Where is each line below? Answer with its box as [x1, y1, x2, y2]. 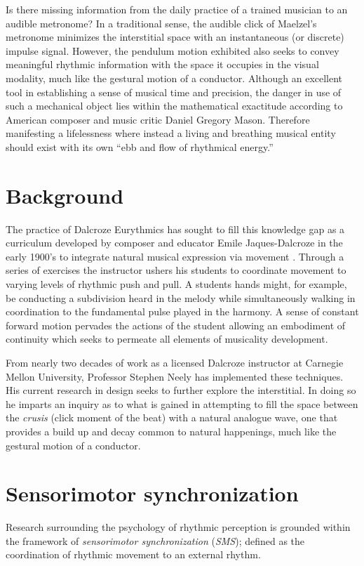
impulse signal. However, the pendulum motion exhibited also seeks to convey [6, 43, 339, 58]
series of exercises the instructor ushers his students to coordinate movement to [6, 263, 346, 277]
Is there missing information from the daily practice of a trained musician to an [6, 2, 348, 16]
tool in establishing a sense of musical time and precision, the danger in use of [6, 84, 342, 99]
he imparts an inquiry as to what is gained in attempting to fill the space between [6, 396, 358, 411]
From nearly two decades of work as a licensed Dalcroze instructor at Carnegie [6, 355, 344, 369]
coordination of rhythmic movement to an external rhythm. [6, 547, 261, 562]
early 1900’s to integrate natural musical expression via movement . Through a [6, 249, 344, 263]
